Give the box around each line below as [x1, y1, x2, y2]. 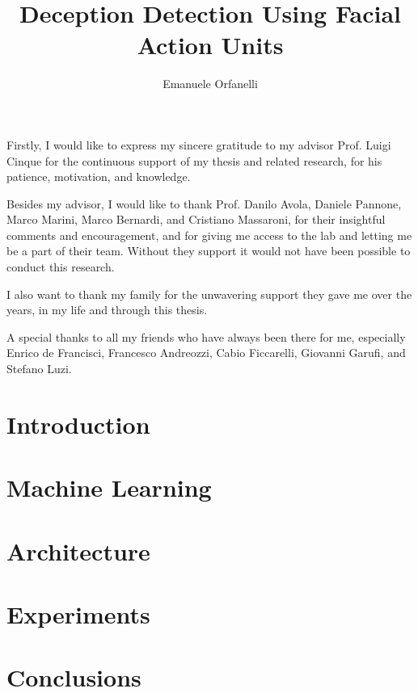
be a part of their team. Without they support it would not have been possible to [6, 242, 411, 259]
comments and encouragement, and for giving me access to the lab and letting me [6, 226, 412, 243]
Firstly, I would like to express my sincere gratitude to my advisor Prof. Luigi [6, 136, 391, 153]
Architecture [6, 534, 150, 567]
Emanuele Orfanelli [163, 75, 258, 92]
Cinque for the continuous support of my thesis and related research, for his [6, 152, 382, 169]
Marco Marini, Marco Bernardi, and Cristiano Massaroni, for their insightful [6, 211, 386, 228]
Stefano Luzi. [6, 360, 72, 377]
